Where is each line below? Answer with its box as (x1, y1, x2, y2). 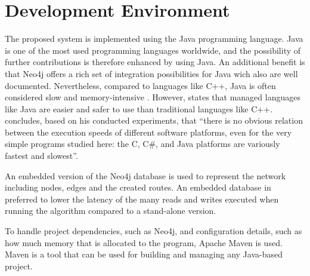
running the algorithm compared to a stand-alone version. (5, 204, 216, 217)
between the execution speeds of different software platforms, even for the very (5, 125, 292, 138)
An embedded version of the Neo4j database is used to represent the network (5, 169, 286, 182)
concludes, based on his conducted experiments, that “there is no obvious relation (5, 114, 303, 127)
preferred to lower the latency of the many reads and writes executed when (5, 192, 279, 205)
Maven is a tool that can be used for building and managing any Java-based (5, 248, 283, 260)
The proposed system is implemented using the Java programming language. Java (5, 32, 303, 45)
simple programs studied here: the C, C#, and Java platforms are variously (5, 137, 280, 150)
